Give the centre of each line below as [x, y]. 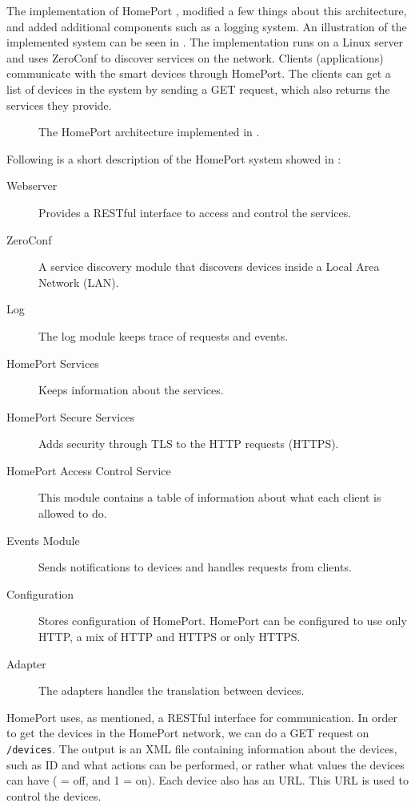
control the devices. [54, 795]
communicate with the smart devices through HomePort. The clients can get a [199, 73]
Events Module [43, 540]
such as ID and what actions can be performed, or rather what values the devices [206, 764]
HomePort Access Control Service [89, 470]
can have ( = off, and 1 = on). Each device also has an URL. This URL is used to [207, 780]
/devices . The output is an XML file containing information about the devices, [202, 748]
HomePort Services [53, 363]
